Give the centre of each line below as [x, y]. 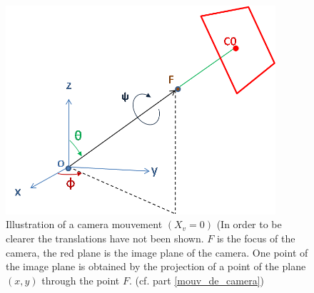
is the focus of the [256, 238]
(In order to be [249, 224]
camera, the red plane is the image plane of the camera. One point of [157, 252]
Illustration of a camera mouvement [84, 224]
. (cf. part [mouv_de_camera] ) [197, 280]
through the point [81, 280]
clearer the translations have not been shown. [105, 238]
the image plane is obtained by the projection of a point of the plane [156, 266]
